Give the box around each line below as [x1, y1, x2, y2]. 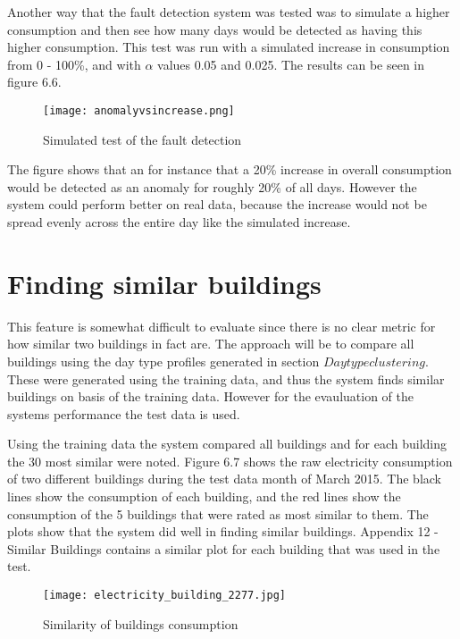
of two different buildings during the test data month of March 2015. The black [7, 469, 442, 488]
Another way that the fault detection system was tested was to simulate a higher [7, 3, 450, 21]
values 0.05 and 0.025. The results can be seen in [157, 55, 425, 73]
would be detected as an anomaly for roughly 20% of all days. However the [7, 177, 417, 196]
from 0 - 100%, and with [7, 55, 141, 73]
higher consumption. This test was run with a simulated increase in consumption [7, 38, 450, 56]
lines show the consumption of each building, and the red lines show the [7, 487, 401, 506]
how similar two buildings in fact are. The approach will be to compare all [7, 334, 414, 353]
